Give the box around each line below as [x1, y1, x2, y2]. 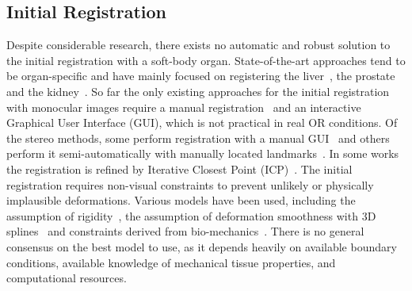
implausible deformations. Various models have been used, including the [6, 192, 356, 209]
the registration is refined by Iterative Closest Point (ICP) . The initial [6, 160, 353, 177]
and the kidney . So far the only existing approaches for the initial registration [6, 82, 390, 99]
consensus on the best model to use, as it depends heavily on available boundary [6, 238, 397, 255]
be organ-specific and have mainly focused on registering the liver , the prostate [6, 67, 395, 84]
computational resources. [6, 270, 127, 286]
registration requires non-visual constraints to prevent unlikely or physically [6, 176, 374, 193]
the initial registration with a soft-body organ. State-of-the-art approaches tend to [6, 52, 406, 68]
